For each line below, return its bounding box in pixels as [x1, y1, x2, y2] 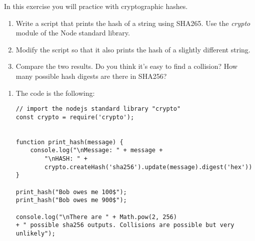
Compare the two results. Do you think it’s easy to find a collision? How [15, 61, 237, 71]
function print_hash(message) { [15, 138, 123, 146]
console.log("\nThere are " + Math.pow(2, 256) [15, 213, 177, 221]
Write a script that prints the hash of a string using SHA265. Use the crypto [15, 17, 250, 28]
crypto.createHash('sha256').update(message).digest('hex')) [44, 163, 252, 171]
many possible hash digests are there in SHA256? [15, 70, 167, 81]
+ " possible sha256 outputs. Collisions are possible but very [15, 222, 234, 229]
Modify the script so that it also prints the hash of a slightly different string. [15, 44, 250, 54]
